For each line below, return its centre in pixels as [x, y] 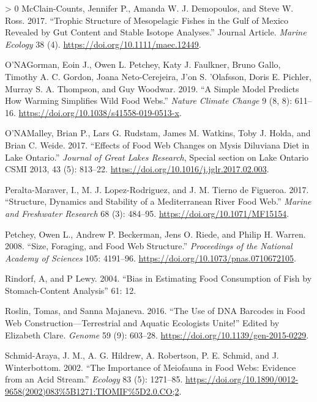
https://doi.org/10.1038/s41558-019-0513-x [99, 112]
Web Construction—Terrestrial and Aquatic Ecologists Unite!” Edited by [142, 323]
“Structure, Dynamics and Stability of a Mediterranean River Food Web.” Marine [158, 201]
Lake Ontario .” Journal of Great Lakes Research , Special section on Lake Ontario [157, 157]
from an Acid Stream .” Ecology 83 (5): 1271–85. [94, 379]
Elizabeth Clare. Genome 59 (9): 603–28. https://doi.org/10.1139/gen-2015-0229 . [157, 334]
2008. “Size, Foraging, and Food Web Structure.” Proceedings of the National [149, 246]
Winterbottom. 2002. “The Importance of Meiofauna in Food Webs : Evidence [151, 367]
